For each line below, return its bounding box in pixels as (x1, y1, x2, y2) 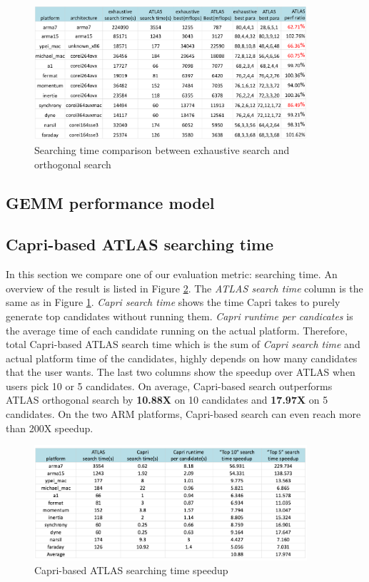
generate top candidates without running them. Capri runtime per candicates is (6, 308, 353, 323)
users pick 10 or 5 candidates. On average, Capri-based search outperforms (6, 378, 333, 393)
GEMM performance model (6, 191, 215, 213)
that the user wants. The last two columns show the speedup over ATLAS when (6, 364, 355, 379)
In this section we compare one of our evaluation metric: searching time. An (6, 267, 338, 282)
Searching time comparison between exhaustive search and (34, 142, 290, 157)
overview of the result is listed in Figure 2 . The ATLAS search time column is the (6, 280, 363, 295)
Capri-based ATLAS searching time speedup (34, 563, 228, 578)
